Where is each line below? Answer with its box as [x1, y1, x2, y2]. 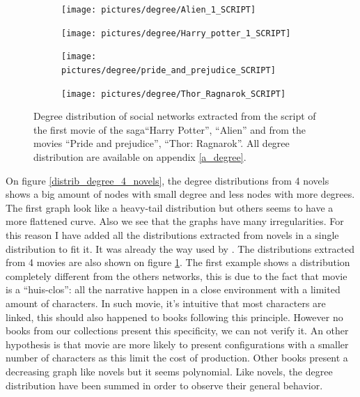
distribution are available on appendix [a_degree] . [33, 150, 246, 164]
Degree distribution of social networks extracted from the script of [33, 109, 316, 123]
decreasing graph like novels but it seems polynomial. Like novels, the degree [6, 364, 333, 378]
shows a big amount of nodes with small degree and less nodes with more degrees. [6, 187, 355, 201]
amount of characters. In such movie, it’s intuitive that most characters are [6, 296, 326, 310]
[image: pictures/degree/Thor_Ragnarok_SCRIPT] [61, 88, 286, 99]
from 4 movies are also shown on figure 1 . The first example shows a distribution [6, 255, 350, 270]
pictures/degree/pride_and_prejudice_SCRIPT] [61, 65, 276, 75]
